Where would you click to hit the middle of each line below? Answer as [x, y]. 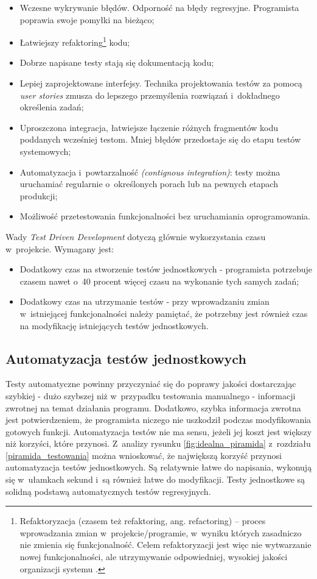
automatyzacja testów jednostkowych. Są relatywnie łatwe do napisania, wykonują [159, 467]
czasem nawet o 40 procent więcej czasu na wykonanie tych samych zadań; [159, 281]
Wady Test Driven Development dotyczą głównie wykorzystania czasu [136, 236]
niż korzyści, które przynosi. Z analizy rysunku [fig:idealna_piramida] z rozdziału [158, 443]
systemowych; [45, 151]
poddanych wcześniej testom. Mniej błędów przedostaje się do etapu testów [160, 139]
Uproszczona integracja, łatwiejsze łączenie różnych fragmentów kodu [149, 127]
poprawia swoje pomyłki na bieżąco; [87, 19]
